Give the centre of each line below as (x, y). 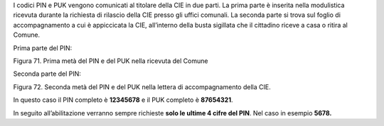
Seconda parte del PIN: (47, 74)
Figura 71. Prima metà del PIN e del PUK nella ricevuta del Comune (111, 61)
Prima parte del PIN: (43, 48)
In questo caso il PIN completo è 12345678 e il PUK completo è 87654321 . (123, 100)
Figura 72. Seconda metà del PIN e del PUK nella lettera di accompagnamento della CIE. (142, 87)
